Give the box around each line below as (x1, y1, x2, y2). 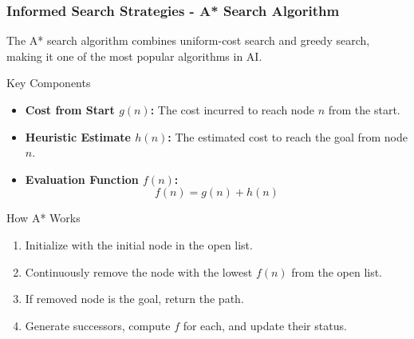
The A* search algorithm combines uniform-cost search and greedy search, (6, 32, 370, 49)
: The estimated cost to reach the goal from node (168, 128, 408, 145)
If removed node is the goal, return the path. (25, 290, 244, 307)
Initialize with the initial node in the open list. (25, 236, 253, 253)
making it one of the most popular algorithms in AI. (6, 47, 262, 64)
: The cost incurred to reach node (150, 102, 314, 118)
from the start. (328, 102, 400, 118)
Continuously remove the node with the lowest (25, 263, 253, 280)
